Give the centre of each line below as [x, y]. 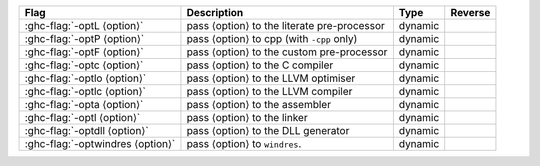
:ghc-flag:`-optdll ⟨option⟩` [86, 130]
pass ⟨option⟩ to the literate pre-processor [285, 25]
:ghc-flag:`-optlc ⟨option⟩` [85, 91]
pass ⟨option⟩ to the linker [247, 117]
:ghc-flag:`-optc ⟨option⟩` [84, 65]
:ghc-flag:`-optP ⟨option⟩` [84, 38]
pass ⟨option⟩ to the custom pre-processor [287, 52]
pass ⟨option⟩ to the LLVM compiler [269, 91]
